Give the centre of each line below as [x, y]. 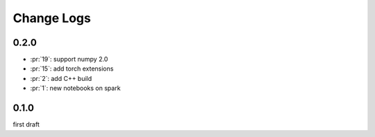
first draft [26, 125]
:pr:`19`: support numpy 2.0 [69, 60]
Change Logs [52, 18]
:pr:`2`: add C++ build [61, 78]
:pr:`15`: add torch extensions [72, 68]
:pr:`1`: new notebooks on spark [75, 88]
